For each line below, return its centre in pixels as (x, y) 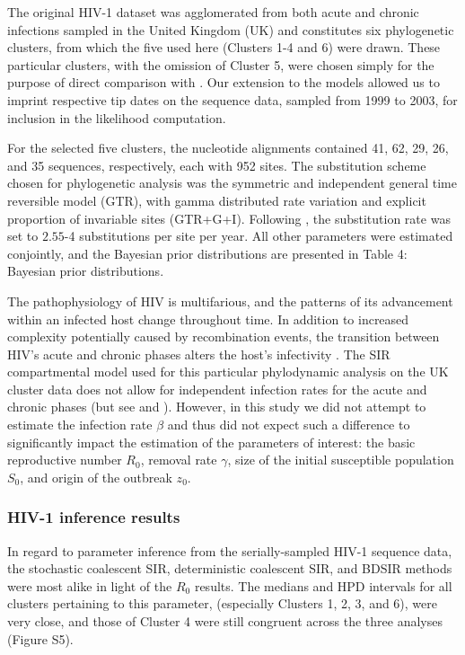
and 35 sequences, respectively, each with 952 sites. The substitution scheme (217, 165)
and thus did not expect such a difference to (289, 425)
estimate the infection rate (80, 425)
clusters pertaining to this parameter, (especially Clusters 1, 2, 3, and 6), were (223, 603)
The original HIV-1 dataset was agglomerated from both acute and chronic (213, 12)
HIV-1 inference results (94, 517)
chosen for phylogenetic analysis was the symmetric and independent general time (232, 183)
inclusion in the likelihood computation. (117, 117)
